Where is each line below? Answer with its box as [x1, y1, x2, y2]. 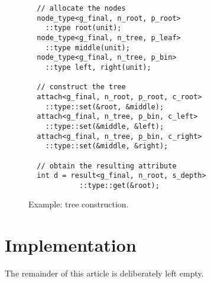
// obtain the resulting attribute [37, 161, 177, 170]
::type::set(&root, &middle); [45, 102, 164, 111]
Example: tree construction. [28, 198, 129, 210]
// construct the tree [37, 83, 126, 92]
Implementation [5, 233, 137, 257]
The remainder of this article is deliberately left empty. [5, 267, 204, 279]
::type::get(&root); [79, 181, 160, 190]
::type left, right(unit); [45, 63, 151, 71]
